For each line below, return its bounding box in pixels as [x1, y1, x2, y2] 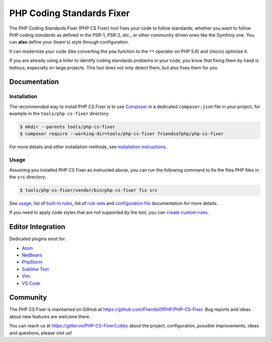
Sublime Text [22, 266, 49, 272]
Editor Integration [9, 222, 65, 231]
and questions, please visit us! [9, 329, 72, 336]
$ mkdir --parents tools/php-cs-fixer [20, 124, 115, 130]
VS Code [22, 280, 40, 286]
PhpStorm [22, 259, 43, 265]
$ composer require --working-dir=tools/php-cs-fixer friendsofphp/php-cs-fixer [20, 131, 224, 137]
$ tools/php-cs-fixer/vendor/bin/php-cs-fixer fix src [20, 187, 158, 193]
